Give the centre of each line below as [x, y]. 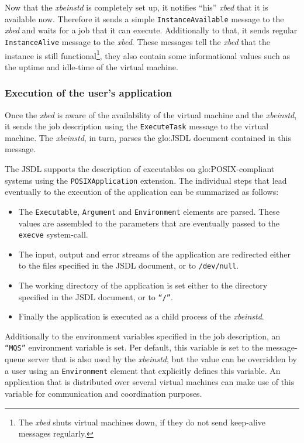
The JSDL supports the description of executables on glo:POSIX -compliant [140, 169]
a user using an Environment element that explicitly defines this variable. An [143, 370]
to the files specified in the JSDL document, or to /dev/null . [129, 265]
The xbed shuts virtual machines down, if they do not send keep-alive [142, 422]
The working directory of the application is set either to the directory [143, 285]
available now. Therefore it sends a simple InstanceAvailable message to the [144, 18]
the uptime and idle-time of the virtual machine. [91, 66]
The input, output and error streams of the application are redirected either [155, 254]
